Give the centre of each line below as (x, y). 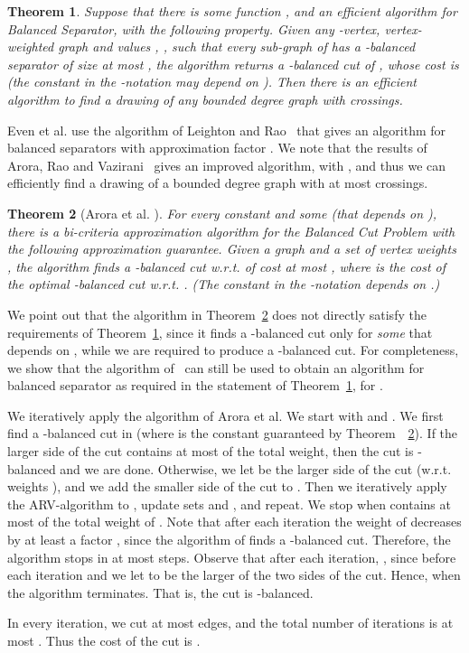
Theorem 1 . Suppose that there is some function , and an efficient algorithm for (232, 11)
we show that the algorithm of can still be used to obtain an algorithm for (216, 367)
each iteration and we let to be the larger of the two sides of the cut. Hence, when (234, 575)
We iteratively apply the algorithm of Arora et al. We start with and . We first (225, 415)
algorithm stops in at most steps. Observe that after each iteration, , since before (232, 557)
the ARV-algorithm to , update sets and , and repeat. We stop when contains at (229, 504)
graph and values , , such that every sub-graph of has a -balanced (237, 47)
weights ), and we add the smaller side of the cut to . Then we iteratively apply (227, 486)
